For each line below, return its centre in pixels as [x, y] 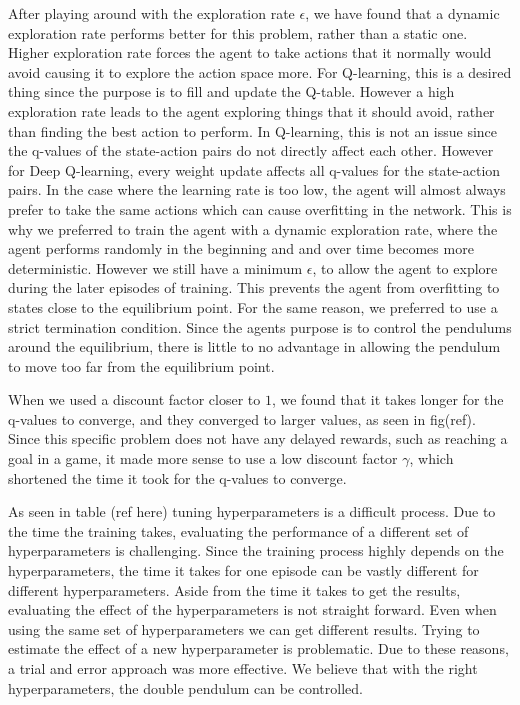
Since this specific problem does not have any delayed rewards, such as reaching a [258, 438]
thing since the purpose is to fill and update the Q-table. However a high [231, 91]
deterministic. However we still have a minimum [155, 267]
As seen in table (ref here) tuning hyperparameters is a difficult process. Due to [252, 511]
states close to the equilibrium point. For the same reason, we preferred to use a [253, 306]
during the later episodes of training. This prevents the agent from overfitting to [254, 287]
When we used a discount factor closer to [134, 399]
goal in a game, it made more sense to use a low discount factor [203, 458]
